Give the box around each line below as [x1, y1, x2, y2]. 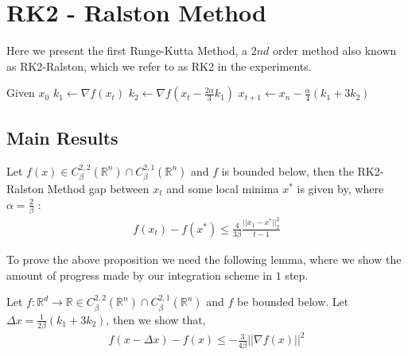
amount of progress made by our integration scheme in [6, 266, 273, 283]
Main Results [6, 125, 119, 149]
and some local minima [166, 180, 279, 196]
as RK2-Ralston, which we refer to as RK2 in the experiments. [6, 57, 312, 74]
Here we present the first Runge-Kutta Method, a [6, 42, 248, 59]
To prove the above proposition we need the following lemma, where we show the [6, 251, 402, 268]
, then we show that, [106, 311, 206, 327]
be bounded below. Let [237, 293, 349, 310]
